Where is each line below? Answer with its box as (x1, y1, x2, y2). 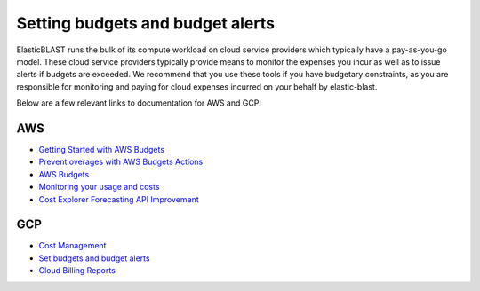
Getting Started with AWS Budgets (38, 145, 164, 155)
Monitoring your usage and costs (38, 182, 160, 193)
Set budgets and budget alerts (38, 253, 150, 263)
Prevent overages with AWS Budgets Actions (38, 156, 204, 168)
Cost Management (38, 240, 107, 251)
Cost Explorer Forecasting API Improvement (38, 193, 199, 204)
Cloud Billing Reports (38, 265, 116, 276)
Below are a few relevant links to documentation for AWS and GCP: (16, 98, 262, 108)
